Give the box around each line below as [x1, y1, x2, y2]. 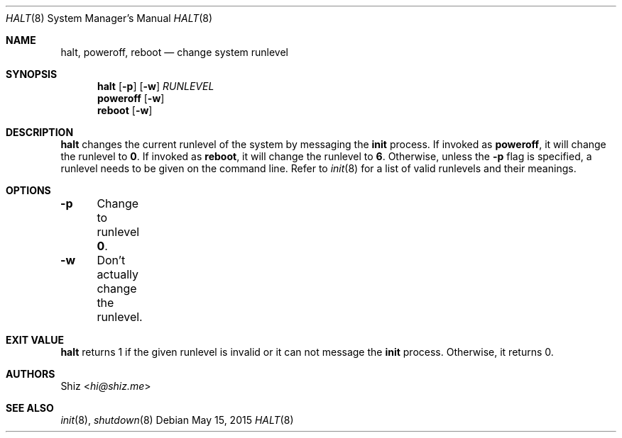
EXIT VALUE [6, 334, 64, 346]
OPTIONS [6, 184, 51, 196]
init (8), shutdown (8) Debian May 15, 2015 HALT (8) [60, 414, 294, 426]
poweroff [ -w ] [97, 92, 165, 104]
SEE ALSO [6, 402, 54, 414]
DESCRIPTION [6, 126, 74, 138]
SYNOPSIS [6, 68, 58, 80]
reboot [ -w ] [97, 104, 153, 116]
